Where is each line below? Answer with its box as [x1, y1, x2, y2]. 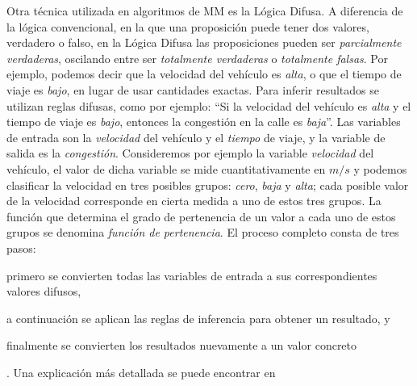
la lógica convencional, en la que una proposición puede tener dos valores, [6, 18, 369, 35]
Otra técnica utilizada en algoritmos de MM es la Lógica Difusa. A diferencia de [6, 2, 403, 19]
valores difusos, [6, 283, 81, 300]
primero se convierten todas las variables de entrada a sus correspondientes [6, 266, 377, 283]
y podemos [353, 160, 407, 177]
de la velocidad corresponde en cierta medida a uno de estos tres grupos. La [6, 192, 382, 209]
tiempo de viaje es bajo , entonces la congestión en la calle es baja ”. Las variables [6, 113, 401, 130]
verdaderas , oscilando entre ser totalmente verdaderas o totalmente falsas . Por [6, 49, 388, 66]
